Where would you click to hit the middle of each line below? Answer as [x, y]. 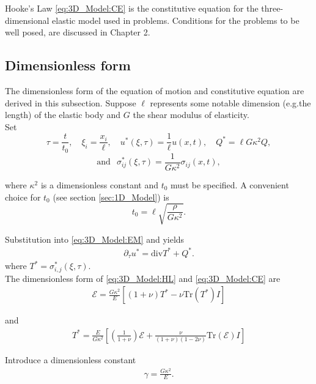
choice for [23, 197]
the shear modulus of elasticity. [191, 115]
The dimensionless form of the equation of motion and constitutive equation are [155, 90]
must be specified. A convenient [230, 184]
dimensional [27, 20]
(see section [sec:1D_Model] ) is [111, 197]
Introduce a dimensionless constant [71, 359]
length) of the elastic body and [63, 115]
